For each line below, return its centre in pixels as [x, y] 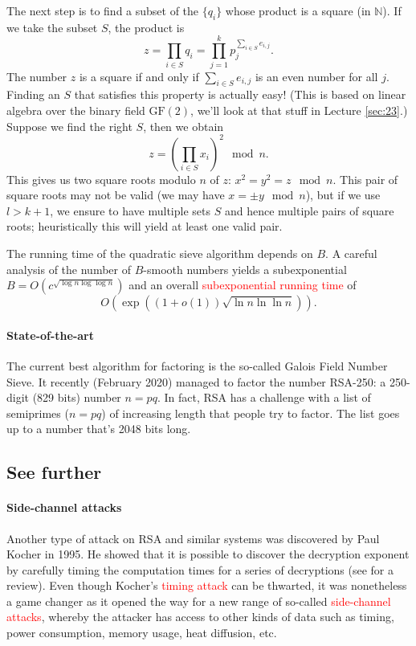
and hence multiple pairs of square [309, 210]
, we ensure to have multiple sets [130, 210]
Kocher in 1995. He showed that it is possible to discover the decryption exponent [208, 554]
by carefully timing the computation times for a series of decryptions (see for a [200, 569]
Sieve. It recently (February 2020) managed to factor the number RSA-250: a [196, 381]
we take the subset [52, 27]
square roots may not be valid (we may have [116, 195]
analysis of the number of [69, 269]
